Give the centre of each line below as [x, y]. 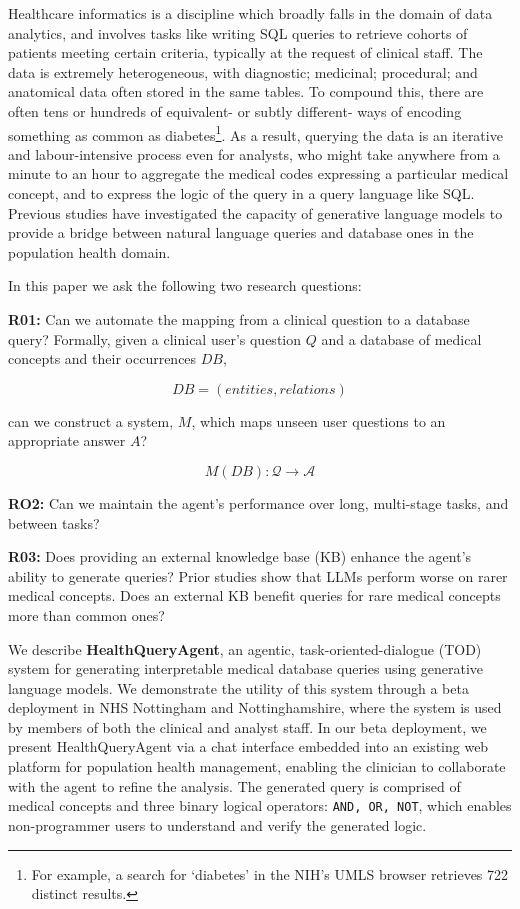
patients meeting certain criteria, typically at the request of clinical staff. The [245, 52]
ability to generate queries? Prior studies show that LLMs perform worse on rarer [258, 575]
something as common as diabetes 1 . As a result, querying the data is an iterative [255, 133]
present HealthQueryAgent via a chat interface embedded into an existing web [248, 746]
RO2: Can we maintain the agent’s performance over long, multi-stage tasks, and [258, 502]
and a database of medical [401, 338]
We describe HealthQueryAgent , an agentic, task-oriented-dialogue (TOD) [245, 648]
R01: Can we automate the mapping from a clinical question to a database [239, 318]
